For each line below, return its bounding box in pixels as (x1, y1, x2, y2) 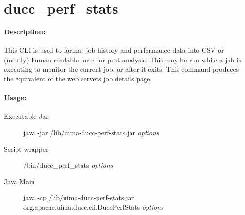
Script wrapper (4, 143, 49, 154)
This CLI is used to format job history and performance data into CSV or (4, 45, 224, 55)
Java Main (4, 176, 35, 186)
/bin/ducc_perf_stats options (23, 160, 113, 170)
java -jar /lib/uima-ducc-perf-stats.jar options (23, 127, 159, 137)
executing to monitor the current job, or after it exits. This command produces (4, 64, 239, 74)
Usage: (4, 92, 27, 103)
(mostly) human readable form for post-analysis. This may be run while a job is (4, 54, 242, 64)
